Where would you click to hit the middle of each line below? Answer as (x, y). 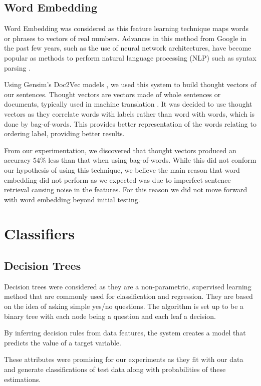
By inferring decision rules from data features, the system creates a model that (125, 333)
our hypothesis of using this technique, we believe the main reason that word (122, 169)
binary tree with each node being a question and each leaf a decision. (110, 316)
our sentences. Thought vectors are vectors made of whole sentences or (112, 94)
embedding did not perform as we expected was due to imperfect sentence (117, 179)
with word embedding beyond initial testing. (72, 199)
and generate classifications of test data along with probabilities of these (115, 369)
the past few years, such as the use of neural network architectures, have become (128, 48)
